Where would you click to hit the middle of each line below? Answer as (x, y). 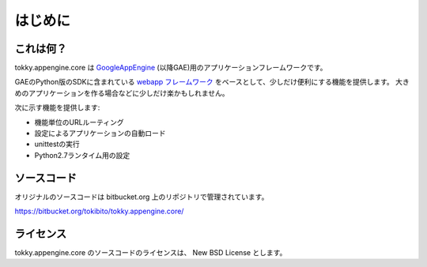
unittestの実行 (57, 144)
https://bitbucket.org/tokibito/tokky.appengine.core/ (99, 211)
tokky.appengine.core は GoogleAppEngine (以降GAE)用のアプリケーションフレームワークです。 (171, 68)
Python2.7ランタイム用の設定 (82, 155)
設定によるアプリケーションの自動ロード (100, 133)
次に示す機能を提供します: (57, 107)
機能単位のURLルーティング (79, 122)
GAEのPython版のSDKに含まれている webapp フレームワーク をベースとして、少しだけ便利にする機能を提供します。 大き (212, 82)
